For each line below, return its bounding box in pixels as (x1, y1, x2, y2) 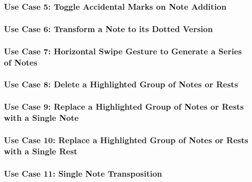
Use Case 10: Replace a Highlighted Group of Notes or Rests (4, 133, 249, 146)
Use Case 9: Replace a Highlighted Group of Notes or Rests (4, 100, 244, 113)
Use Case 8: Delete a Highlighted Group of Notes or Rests (4, 78, 238, 90)
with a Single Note (4, 112, 79, 124)
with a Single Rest (4, 145, 78, 157)
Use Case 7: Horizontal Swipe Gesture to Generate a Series (4, 45, 242, 57)
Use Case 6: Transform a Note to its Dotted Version (4, 22, 213, 34)
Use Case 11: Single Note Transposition (4, 167, 162, 179)
